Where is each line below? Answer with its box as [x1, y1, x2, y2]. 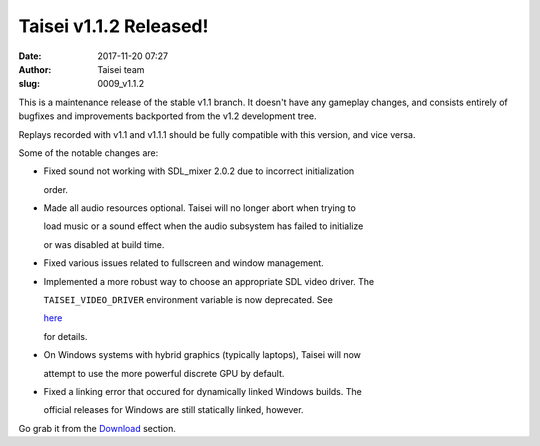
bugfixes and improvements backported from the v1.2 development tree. [18, 110, 317, 122]
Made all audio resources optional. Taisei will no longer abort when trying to [43, 202, 357, 214]
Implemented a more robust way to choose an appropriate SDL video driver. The [43, 275, 375, 287]
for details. [43, 330, 88, 342]
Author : [18, 63, 52, 75]
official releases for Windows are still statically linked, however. [43, 404, 304, 416]
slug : [18, 78, 40, 90]
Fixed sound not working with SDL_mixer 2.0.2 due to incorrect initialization [43, 165, 355, 177]
